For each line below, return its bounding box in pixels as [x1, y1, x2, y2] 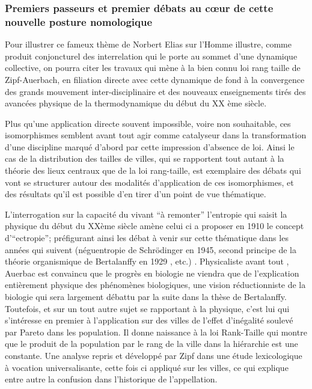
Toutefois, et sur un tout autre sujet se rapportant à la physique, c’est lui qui [5, 302, 290, 314]
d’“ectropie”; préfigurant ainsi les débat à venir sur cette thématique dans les [5, 231, 289, 244]
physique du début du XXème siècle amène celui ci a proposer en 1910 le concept [5, 219, 304, 232]
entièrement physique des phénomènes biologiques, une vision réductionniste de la [5, 278, 306, 291]
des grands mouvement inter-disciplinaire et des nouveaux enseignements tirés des [5, 85, 306, 97]
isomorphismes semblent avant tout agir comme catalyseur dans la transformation [5, 129, 307, 141]
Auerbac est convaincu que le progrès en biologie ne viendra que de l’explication [5, 266, 299, 279]
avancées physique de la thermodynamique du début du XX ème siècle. [5, 97, 267, 109]
